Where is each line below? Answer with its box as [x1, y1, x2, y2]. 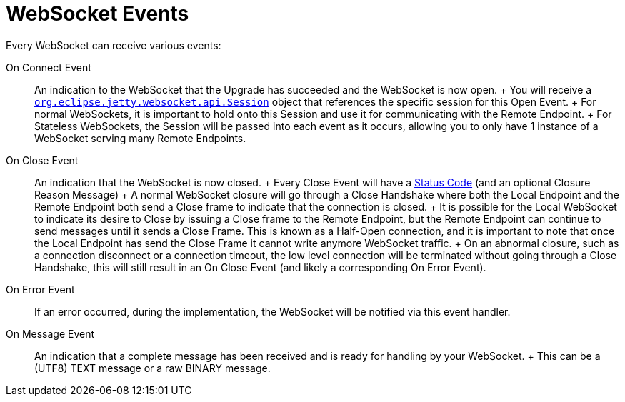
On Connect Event [6, 61, 91, 74]
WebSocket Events [6, 1, 189, 26]
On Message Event [6, 327, 95, 340]
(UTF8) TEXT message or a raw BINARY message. [34, 361, 271, 374]
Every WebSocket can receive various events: [6, 39, 221, 51]
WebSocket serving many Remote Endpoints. [34, 131, 246, 144]
